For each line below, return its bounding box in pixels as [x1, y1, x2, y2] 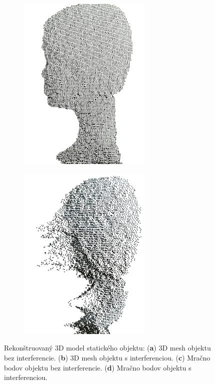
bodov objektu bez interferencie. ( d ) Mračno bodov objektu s [4, 362, 192, 372]
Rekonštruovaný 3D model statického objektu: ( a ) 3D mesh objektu [4, 342, 211, 353]
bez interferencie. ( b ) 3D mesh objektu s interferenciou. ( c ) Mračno [4, 352, 211, 363]
